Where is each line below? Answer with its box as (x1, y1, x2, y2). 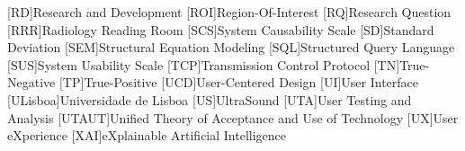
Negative (7, 73, 56, 92)
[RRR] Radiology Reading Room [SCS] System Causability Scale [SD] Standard (7, 20, 434, 39)
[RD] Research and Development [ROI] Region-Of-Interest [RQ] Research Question (7, 3, 452, 21)
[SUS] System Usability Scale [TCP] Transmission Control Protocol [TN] (7, 55, 400, 74)
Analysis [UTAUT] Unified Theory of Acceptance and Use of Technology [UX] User (7, 108, 459, 127)
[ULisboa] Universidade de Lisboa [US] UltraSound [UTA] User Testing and (7, 90, 412, 109)
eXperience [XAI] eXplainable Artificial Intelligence (7, 126, 287, 145)
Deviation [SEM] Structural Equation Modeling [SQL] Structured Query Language (7, 38, 455, 57)
